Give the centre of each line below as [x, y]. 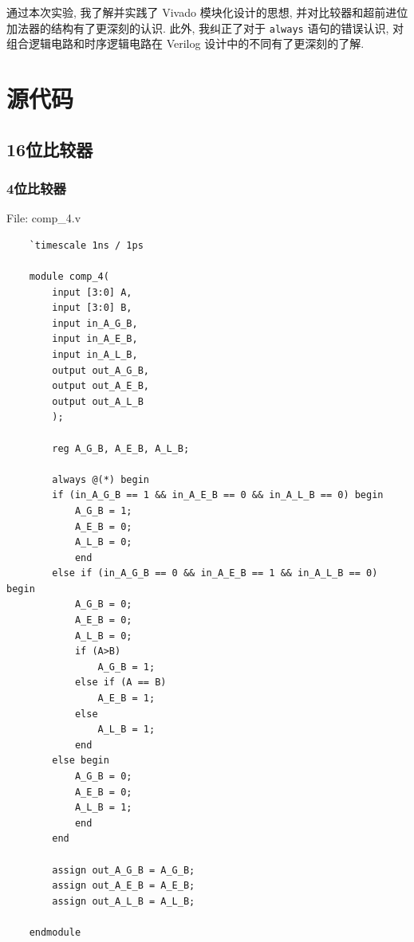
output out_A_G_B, [101, 370]
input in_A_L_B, [95, 354]
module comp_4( [69, 277]
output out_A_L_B [98, 401]
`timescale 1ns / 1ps [86, 245]
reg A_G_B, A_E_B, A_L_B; [121, 448]
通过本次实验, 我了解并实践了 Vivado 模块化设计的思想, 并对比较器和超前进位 [207, 12]
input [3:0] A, [92, 292]
